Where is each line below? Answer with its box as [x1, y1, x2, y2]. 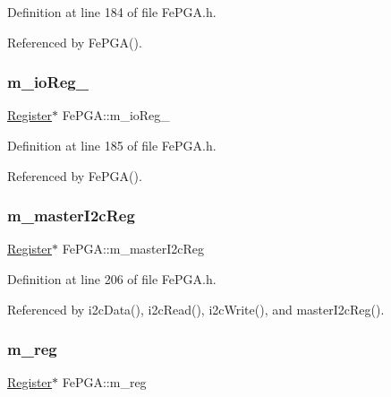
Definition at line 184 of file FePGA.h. [7, 3, 217, 21]
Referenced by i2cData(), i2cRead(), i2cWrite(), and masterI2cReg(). [7, 299, 385, 318]
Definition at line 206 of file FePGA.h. [7, 270, 217, 288]
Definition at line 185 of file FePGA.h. [7, 136, 217, 154]
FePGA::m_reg [62, 373, 147, 392]
